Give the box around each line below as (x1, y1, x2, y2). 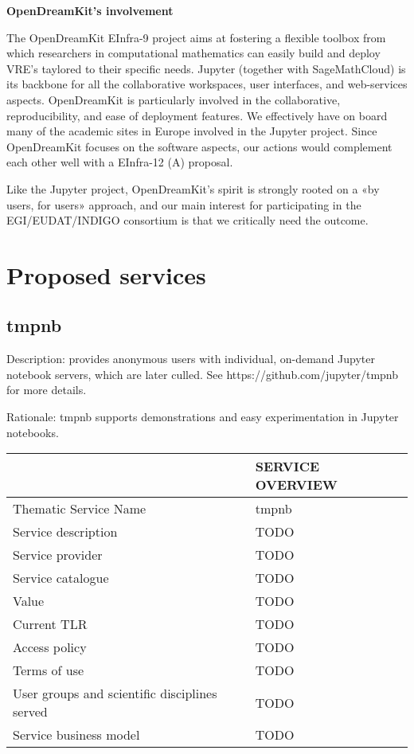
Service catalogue (13, 568, 109, 588)
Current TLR (13, 615, 88, 634)
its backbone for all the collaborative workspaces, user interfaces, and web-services (6, 76, 408, 92)
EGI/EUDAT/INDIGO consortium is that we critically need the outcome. (6, 212, 369, 229)
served (13, 702, 48, 721)
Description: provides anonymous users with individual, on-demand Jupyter (6, 350, 375, 367)
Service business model (13, 725, 140, 744)
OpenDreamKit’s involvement (6, 2, 174, 18)
